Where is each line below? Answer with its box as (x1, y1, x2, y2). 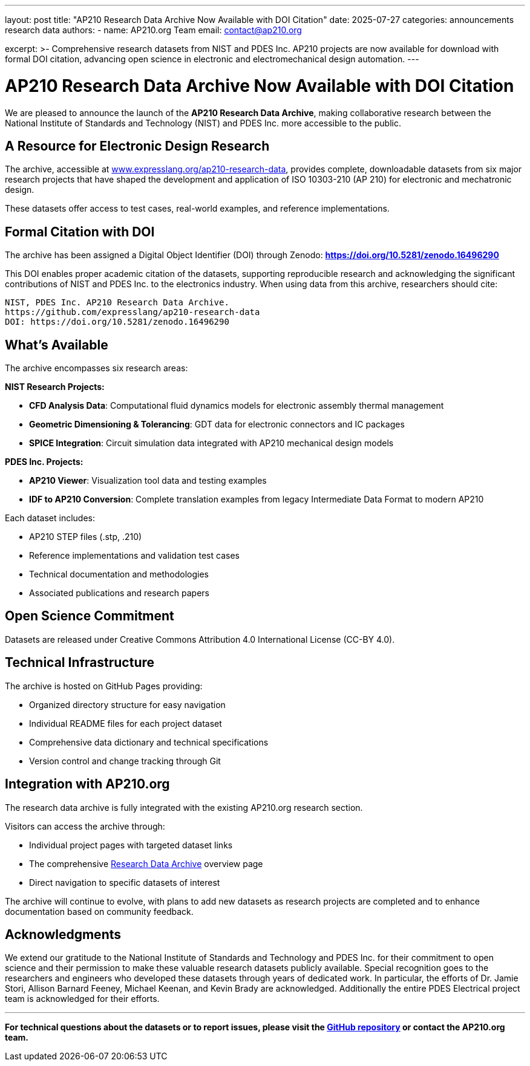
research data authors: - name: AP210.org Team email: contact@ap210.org (5, 25, 302, 35)
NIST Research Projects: (5, 382, 105, 392)
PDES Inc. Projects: (5, 457, 83, 467)
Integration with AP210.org (5, 776, 170, 792)
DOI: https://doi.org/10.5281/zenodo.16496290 (5, 317, 229, 327)
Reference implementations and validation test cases (29, 550, 240, 561)
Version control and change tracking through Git (29, 755, 221, 766)
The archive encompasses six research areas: (5, 363, 188, 374)
